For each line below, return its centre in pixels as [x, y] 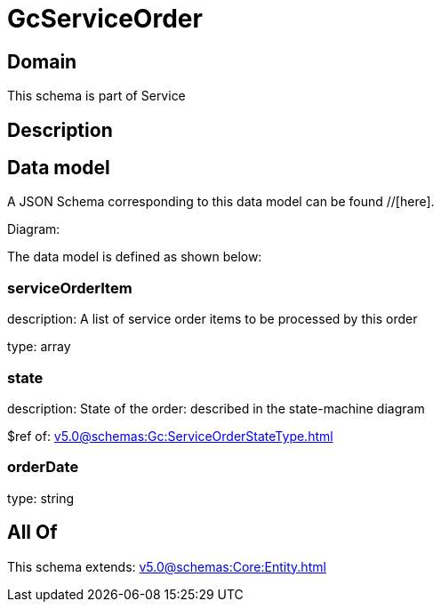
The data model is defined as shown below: [135, 257]
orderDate [43, 467]
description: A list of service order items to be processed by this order [212, 319]
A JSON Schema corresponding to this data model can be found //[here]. [221, 202]
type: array [39, 347]
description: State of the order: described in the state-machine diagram [216, 408]
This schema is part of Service [96, 96]
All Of [32, 533]
